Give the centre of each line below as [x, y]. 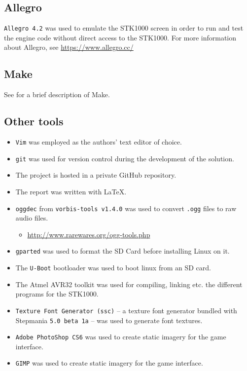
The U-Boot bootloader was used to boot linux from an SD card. [113, 268]
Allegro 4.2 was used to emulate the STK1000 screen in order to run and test [124, 28]
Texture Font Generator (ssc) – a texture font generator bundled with [126, 310]
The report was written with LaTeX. [71, 191]
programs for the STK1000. [57, 294]
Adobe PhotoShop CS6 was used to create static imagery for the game [121, 337]
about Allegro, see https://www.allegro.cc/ [69, 47]
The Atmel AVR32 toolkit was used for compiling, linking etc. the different [129, 284]
